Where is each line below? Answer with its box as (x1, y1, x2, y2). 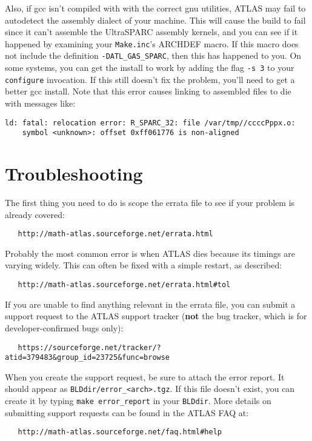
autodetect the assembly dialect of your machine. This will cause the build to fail (5, 13, 306, 26)
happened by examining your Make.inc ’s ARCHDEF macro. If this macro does (5, 37, 299, 50)
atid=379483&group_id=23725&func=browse (5, 353, 170, 362)
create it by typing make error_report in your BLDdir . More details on (5, 394, 271, 407)
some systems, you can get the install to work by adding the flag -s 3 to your (5, 61, 294, 74)
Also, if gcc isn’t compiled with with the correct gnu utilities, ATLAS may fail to (5, 2, 306, 14)
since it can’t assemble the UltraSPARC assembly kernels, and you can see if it (5, 25, 298, 38)
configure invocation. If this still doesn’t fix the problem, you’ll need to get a (5, 73, 295, 85)
